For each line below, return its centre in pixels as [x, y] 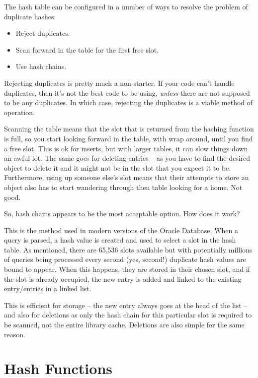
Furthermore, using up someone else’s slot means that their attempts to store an [127, 177]
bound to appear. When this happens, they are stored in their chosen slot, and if [127, 269]
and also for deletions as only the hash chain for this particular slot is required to [128, 315]
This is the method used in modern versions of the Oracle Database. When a [121, 230]
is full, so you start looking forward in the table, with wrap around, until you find [129, 138]
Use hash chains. [41, 66]
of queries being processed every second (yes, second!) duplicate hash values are [125, 259]
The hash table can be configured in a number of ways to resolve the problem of [126, 6]
